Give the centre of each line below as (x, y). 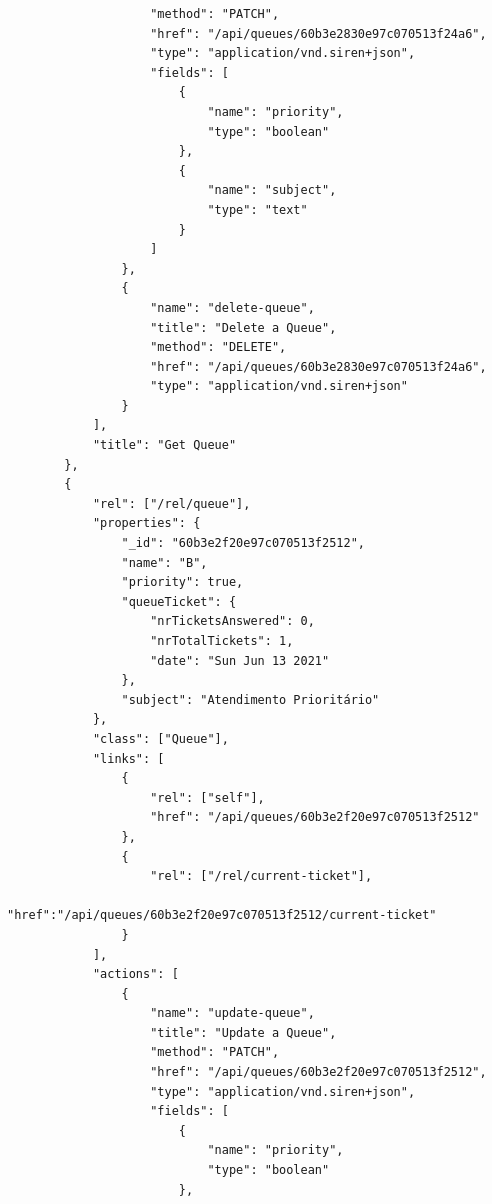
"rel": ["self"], (207, 797)
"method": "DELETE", (218, 347)
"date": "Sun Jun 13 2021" (240, 660)
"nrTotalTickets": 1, (222, 641)
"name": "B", (164, 562)
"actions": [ (135, 974)
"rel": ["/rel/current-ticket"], (261, 876)
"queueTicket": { (179, 601)
